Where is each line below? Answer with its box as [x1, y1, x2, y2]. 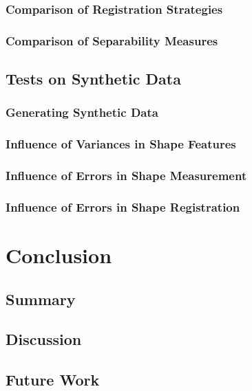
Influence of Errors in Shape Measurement [6, 167, 247, 184]
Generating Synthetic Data [6, 104, 158, 121]
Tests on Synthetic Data [6, 68, 181, 89]
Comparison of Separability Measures [6, 32, 218, 49]
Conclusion [6, 241, 112, 269]
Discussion [6, 328, 82, 350]
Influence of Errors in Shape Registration [6, 198, 240, 215]
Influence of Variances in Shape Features [6, 135, 236, 153]
